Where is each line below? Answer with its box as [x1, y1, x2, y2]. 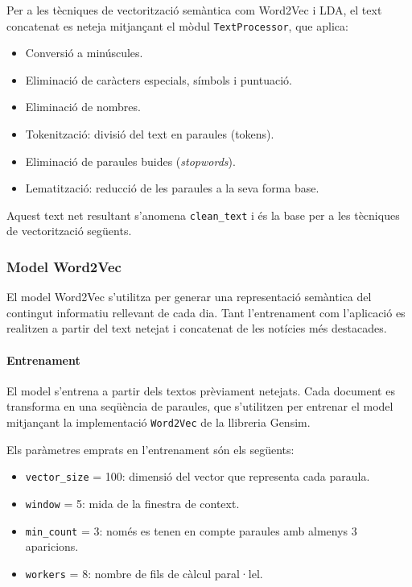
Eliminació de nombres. [25, 98, 141, 115]
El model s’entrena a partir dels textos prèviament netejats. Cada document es [6, 382, 395, 399]
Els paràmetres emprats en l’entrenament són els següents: [6, 440, 295, 457]
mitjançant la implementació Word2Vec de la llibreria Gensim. [6, 414, 311, 431]
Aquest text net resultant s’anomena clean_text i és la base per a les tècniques [6, 206, 400, 223]
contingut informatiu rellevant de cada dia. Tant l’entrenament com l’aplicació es [6, 304, 406, 320]
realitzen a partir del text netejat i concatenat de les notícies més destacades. [6, 320, 387, 337]
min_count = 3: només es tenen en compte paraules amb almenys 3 [25, 522, 357, 539]
